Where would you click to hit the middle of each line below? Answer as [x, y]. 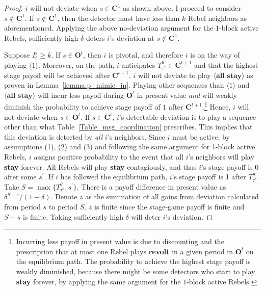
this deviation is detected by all [54, 136]
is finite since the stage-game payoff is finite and [169, 206]
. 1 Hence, [217, 106]
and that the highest [226, 64]
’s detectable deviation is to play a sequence [188, 116]
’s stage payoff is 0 [230, 166]
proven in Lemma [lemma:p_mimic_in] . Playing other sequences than [114, 85]
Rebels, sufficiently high [41, 37]
